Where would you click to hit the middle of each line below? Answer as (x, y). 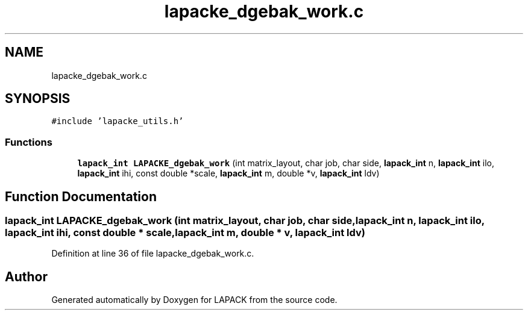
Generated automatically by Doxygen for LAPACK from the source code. (194, 300)
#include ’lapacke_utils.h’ (118, 121)
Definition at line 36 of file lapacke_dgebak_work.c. (153, 254)
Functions (29, 142)
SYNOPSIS (38, 99)
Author (26, 276)
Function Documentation (81, 196)
